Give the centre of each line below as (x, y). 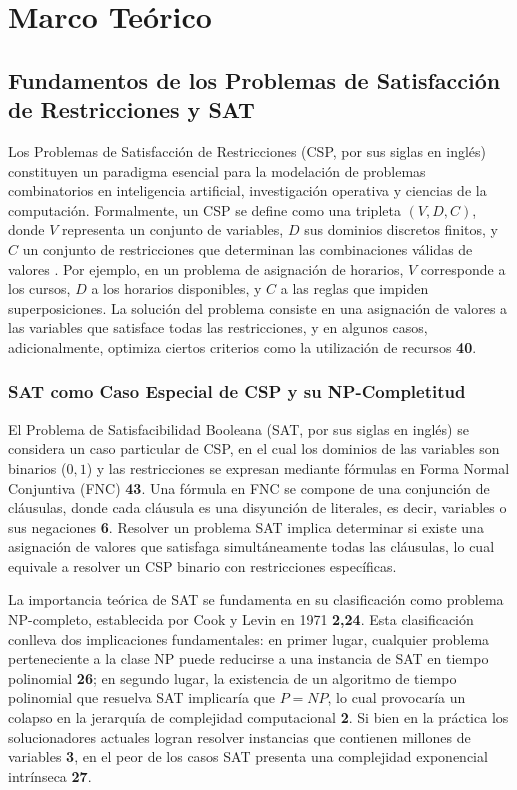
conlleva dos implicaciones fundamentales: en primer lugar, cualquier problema (249, 638)
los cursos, (39, 288)
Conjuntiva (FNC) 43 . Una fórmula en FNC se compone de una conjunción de (249, 487)
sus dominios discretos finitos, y (401, 229)
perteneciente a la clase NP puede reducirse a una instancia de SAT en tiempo (248, 658)
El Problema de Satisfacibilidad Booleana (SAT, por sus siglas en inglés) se (238, 428)
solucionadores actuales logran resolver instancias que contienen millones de (239, 736)
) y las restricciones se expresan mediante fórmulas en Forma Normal (298, 467)
